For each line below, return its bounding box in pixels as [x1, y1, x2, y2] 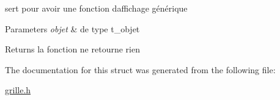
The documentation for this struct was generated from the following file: [5, 63, 276, 76]
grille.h [5, 84, 31, 96]
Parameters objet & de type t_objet [5, 22, 140, 35]
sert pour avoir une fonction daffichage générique [5, 2, 188, 14]
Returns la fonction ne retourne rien [5, 43, 140, 55]
